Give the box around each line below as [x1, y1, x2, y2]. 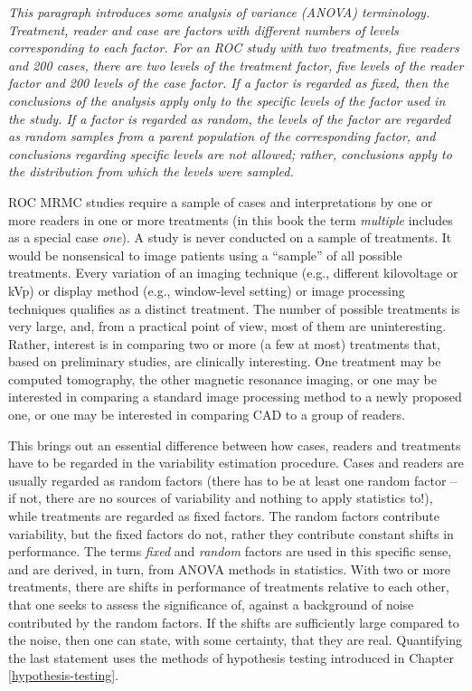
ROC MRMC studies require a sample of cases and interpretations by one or [8, 192, 433, 211]
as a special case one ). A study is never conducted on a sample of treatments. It [8, 228, 452, 247]
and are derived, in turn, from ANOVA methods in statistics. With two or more [8, 559, 450, 578]
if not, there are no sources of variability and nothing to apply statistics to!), [8, 488, 433, 507]
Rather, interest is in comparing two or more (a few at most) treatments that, [8, 334, 440, 353]
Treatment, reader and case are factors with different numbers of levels [8, 20, 399, 39]
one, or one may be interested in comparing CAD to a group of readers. [8, 405, 405, 424]
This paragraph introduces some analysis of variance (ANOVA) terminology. [8, 3, 430, 21]
